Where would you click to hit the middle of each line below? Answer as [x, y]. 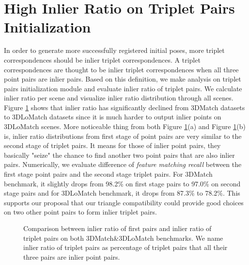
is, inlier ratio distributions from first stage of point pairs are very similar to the [123, 136]
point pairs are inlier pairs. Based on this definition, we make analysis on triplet [123, 79]
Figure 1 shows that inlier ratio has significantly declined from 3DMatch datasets [124, 107]
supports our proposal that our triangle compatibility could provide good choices [124, 202]
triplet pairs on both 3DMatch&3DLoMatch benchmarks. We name [123, 238]
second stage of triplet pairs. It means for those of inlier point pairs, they [112, 145]
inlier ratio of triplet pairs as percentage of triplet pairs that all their [125, 247]
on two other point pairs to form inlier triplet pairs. [80, 212]
